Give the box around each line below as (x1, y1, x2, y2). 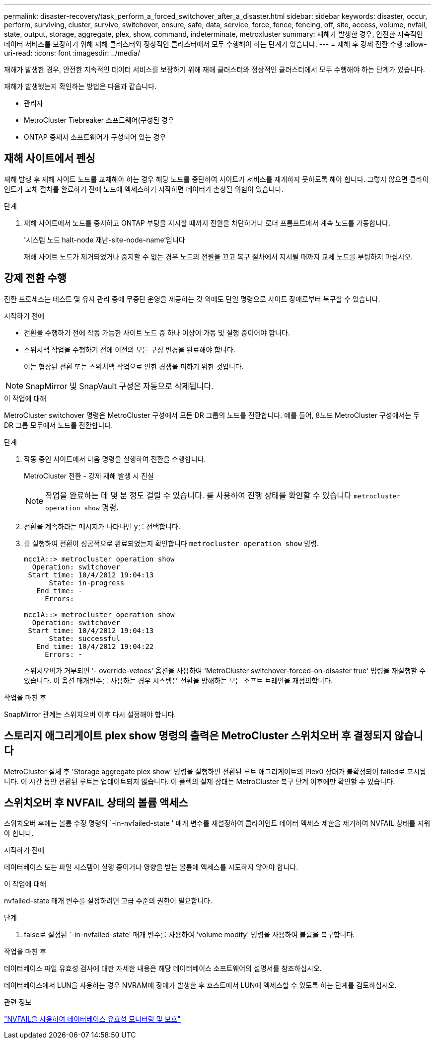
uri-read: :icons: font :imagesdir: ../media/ (4, 49, 140, 57)
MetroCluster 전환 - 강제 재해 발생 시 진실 (24, 471, 154, 480)
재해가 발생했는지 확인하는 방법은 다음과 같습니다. (4, 82, 157, 90)
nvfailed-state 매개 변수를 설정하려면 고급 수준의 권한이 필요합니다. (4, 896, 213, 905)
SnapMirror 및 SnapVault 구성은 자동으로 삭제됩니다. (25, 381, 214, 391)
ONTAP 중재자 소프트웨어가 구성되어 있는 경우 (24, 133, 166, 141)
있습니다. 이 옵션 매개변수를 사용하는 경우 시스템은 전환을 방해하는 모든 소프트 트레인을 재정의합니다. (24, 676, 333, 685)
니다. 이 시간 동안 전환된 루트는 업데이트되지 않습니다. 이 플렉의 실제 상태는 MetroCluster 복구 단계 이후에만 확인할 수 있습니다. (4, 777, 395, 786)
